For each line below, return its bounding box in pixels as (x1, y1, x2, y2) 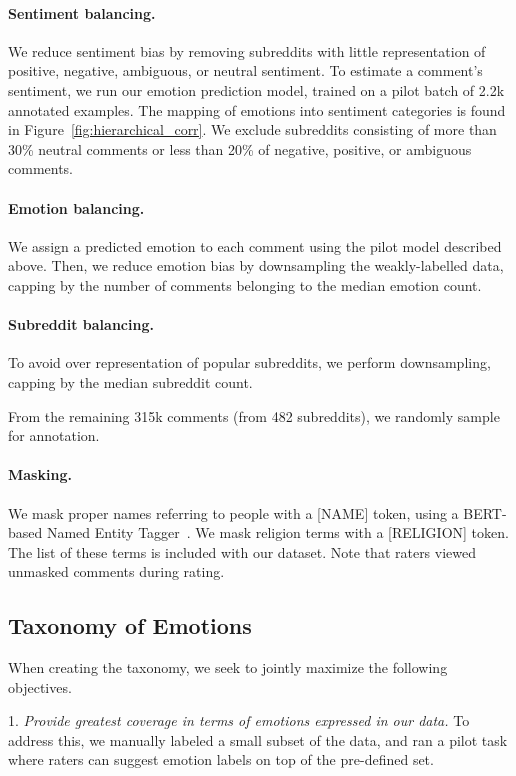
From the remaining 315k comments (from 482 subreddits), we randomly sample (8, 405, 500, 426)
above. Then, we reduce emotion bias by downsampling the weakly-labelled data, (8, 255, 504, 276)
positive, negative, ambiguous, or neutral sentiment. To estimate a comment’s (8, 60, 483, 81)
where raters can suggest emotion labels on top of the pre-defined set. (8, 749, 434, 770)
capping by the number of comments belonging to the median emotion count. (8, 274, 482, 295)
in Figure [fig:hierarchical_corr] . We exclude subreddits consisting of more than (8, 119, 497, 140)
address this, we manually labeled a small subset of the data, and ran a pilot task (8, 729, 508, 750)
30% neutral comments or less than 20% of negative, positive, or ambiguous (8, 138, 472, 159)
